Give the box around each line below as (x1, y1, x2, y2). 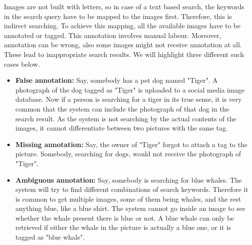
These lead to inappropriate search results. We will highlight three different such (4, 49, 244, 59)
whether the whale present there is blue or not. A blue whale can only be (15, 212, 234, 223)
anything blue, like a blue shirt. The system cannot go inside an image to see (15, 203, 246, 213)
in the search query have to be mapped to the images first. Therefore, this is (4, 11, 232, 21)
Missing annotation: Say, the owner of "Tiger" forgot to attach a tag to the (15, 139, 248, 149)
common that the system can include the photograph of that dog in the (15, 103, 229, 113)
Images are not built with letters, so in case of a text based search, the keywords (4, 1, 244, 11)
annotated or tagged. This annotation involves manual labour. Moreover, (4, 30, 221, 40)
